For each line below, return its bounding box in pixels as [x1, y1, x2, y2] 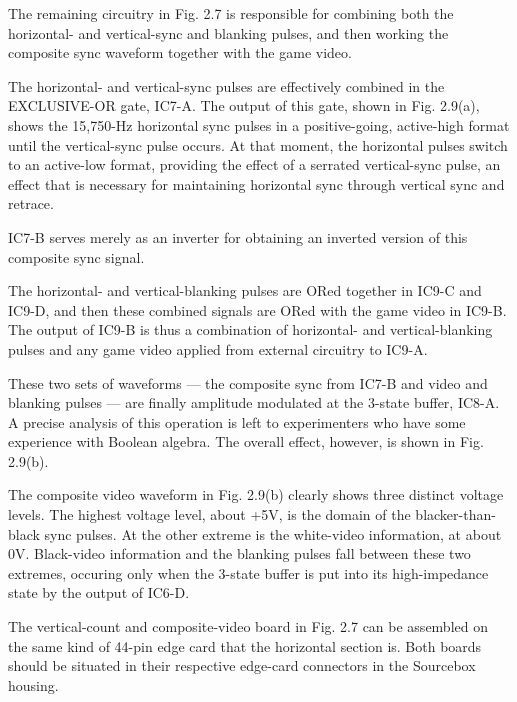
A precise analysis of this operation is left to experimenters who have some [8, 411, 466, 432]
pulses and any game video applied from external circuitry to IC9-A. [8, 338, 428, 359]
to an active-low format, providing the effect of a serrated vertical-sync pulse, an [8, 154, 501, 175]
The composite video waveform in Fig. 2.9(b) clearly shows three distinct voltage [8, 484, 504, 505]
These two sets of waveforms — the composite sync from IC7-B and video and [8, 372, 488, 393]
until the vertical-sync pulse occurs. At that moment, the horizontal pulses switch [8, 134, 508, 155]
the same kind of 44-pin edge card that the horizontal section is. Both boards [8, 635, 482, 656]
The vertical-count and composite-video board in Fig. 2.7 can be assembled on [8, 616, 488, 637]
